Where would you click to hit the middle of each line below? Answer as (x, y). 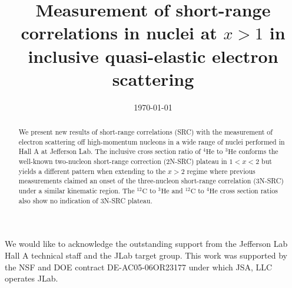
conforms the (258, 151)
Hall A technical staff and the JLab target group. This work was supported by (146, 255)
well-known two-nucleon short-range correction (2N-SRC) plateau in (123, 161)
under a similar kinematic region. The (77, 191)
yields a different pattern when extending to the (92, 171)
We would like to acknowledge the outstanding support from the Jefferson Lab (146, 244)
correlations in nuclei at (119, 33)
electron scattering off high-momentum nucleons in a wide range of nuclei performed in (152, 141)
